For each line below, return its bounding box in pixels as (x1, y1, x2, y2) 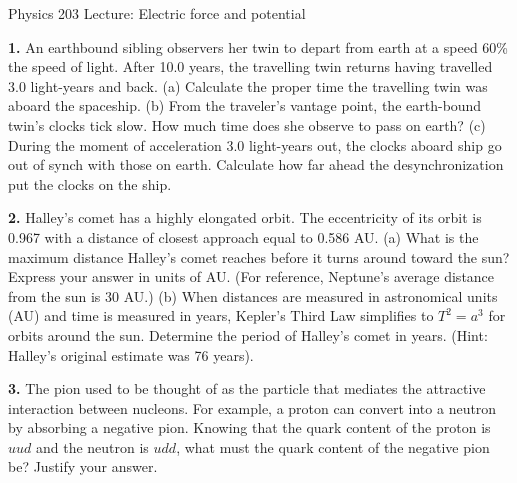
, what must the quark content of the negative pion (176, 436, 490, 457)
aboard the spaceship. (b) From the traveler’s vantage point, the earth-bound (8, 95, 482, 116)
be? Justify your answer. (8, 456, 158, 477)
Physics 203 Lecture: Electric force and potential (8, 3, 306, 23)
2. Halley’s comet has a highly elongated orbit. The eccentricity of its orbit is (8, 207, 482, 228)
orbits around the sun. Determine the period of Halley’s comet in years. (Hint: (8, 324, 488, 345)
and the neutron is (35, 436, 149, 457)
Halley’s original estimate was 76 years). (8, 344, 254, 365)
